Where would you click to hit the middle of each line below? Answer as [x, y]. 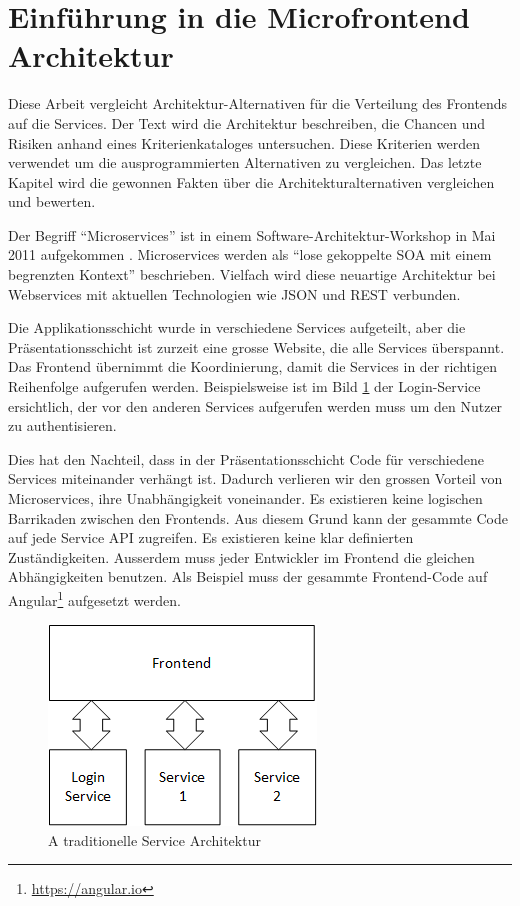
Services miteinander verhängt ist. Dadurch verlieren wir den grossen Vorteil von [255, 478]
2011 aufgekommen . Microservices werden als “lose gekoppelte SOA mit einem [250, 254]
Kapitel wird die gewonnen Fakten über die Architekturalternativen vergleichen [251, 181]
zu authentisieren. [62, 425]
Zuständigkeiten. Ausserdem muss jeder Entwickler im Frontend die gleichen [241, 556]
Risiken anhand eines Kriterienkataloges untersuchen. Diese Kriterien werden [244, 142]
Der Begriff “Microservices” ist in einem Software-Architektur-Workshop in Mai [252, 234]
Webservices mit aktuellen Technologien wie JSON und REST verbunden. [234, 293]
